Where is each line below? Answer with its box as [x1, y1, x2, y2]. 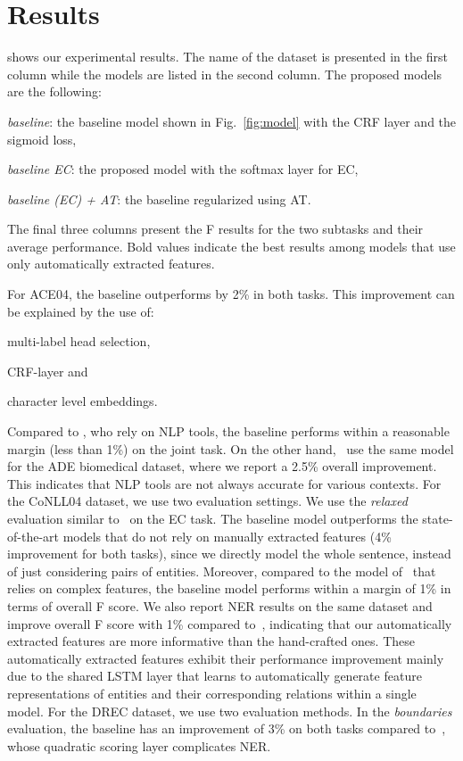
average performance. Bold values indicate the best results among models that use [7, 236, 456, 255]
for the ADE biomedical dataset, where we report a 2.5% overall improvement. [7, 457, 437, 476]
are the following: [7, 82, 102, 101]
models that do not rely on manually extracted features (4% [62, 526, 392, 545]
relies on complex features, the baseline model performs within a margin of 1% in [7, 579, 451, 598]
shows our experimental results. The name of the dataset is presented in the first [7, 47, 448, 66]
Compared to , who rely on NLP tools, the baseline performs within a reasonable [7, 422, 450, 441]
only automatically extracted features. [7, 254, 215, 273]
